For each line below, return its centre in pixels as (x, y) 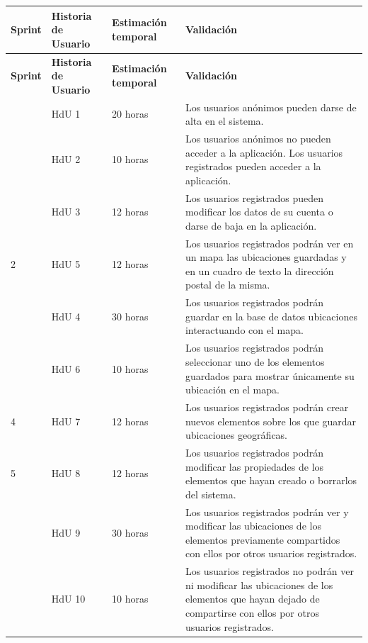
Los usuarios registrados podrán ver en (269, 243)
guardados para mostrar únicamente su (270, 375)
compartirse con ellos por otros (252, 613)
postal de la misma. (228, 285)
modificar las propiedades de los (254, 466)
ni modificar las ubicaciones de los (259, 585)
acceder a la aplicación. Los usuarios (264, 152)
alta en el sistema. (224, 121)
